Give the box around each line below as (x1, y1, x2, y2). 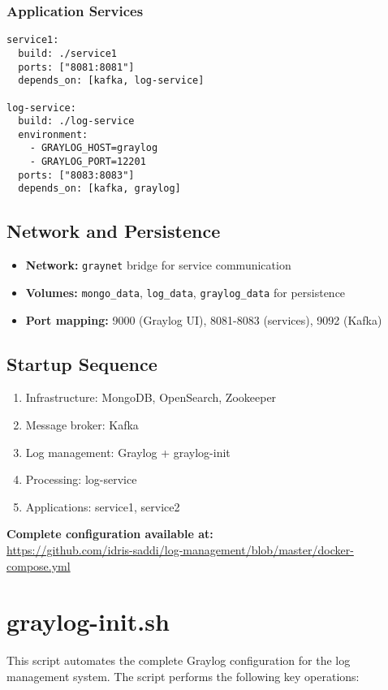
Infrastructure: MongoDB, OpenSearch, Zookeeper (25, 389, 277, 406)
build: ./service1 (18, 47, 118, 59)
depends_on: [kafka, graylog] (18, 183, 181, 195)
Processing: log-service (25, 471, 137, 488)
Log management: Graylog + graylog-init (25, 443, 231, 460)
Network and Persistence (6, 218, 221, 244)
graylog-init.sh (6, 605, 170, 638)
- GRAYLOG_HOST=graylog (29, 142, 158, 154)
